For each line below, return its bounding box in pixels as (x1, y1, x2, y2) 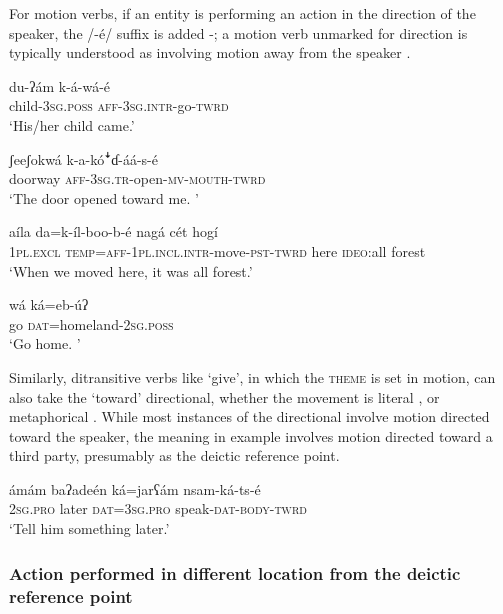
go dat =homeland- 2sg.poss (9, 313, 174, 334)
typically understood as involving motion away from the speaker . (9, 42, 411, 63)
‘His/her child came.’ (9, 114, 135, 135)
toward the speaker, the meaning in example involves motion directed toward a (9, 425, 493, 446)
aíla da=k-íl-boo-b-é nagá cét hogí (9, 221, 218, 242)
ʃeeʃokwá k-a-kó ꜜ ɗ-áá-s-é (9, 148, 158, 169)
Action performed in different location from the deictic (9, 560, 461, 585)
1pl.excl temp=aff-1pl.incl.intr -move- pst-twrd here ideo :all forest (9, 240, 426, 261)
